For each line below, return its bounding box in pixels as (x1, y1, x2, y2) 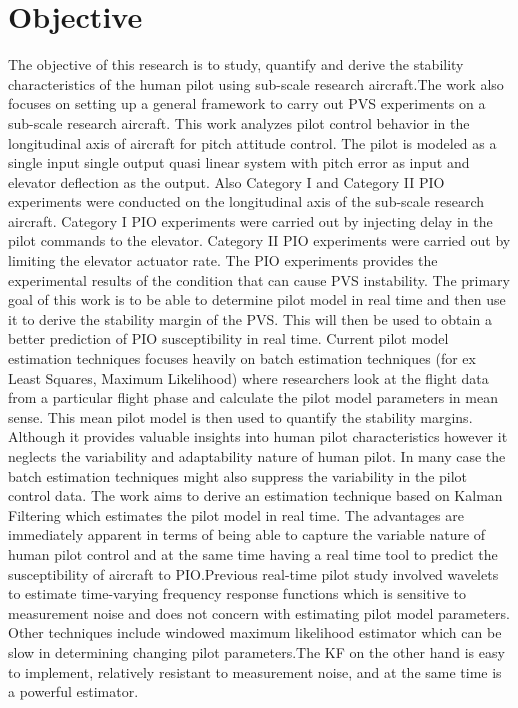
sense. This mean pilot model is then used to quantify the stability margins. (8, 406, 473, 427)
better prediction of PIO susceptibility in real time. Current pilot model (8, 328, 449, 349)
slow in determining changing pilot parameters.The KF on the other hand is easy (8, 641, 505, 662)
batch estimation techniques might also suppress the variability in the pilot (8, 465, 468, 486)
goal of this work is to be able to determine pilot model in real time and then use (8, 289, 506, 310)
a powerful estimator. (8, 681, 139, 702)
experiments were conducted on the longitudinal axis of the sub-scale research (8, 191, 485, 212)
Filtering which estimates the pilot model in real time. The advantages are (8, 504, 464, 525)
